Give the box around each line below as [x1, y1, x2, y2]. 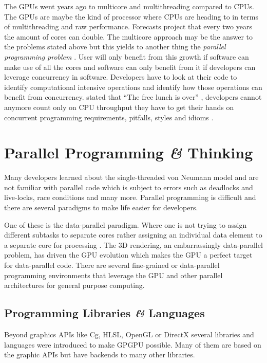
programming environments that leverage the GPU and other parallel [4, 269, 223, 280]
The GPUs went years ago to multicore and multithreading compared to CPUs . [4, 1, 255, 11]
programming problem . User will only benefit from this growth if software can [4, 51, 249, 62]
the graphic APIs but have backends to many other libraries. [4, 349, 195, 360]
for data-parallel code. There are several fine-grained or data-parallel [4, 260, 220, 270]
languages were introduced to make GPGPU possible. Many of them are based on [4, 339, 261, 350]
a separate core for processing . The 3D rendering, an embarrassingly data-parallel [4, 239, 263, 250]
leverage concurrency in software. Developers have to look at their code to [4, 71, 237, 82]
